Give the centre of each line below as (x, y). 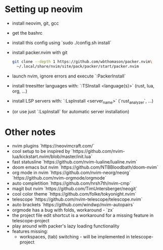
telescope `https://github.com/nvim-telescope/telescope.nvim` (77, 199)
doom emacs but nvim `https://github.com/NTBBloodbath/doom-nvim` (85, 168)
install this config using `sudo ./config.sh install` (62, 43)
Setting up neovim (44, 9)
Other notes (30, 132)
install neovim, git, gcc (35, 23)
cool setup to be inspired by (41, 151)
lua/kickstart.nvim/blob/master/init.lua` (52, 156)
